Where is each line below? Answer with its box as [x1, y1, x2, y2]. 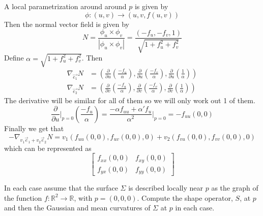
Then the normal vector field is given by [4, 18, 129, 29]
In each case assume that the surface [4, 182, 118, 193]
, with [74, 192, 93, 203]
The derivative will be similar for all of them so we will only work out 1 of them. [4, 95, 255, 106]
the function [4, 192, 42, 203]
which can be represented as [4, 142, 92, 153]
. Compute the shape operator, [137, 192, 233, 203]
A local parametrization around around [4, 1, 127, 11]
